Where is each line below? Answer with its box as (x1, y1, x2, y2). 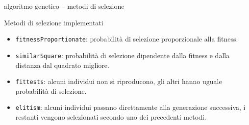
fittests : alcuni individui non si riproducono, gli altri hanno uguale (15, 76, 222, 86)
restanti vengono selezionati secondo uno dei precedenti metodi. (15, 112, 206, 122)
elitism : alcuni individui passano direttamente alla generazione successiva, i (15, 102, 246, 112)
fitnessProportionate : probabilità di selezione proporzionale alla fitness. (15, 34, 238, 44)
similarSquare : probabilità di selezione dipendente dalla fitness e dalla (15, 50, 230, 60)
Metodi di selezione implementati (4, 17, 103, 27)
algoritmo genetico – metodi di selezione (4, 1, 124, 11)
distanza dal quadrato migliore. (15, 60, 109, 70)
